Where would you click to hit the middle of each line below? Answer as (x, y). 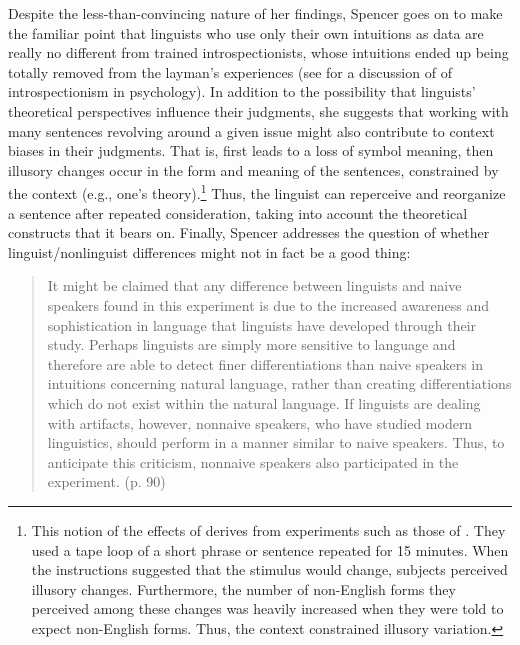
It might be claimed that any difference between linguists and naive (254, 285)
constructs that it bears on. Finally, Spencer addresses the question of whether (249, 232)
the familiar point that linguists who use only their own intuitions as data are (246, 32)
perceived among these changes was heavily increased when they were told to (267, 608)
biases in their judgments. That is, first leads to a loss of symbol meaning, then (251, 150)
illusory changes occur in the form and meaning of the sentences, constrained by (253, 169)
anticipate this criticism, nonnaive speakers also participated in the (253, 461)
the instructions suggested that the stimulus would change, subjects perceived (269, 569)
